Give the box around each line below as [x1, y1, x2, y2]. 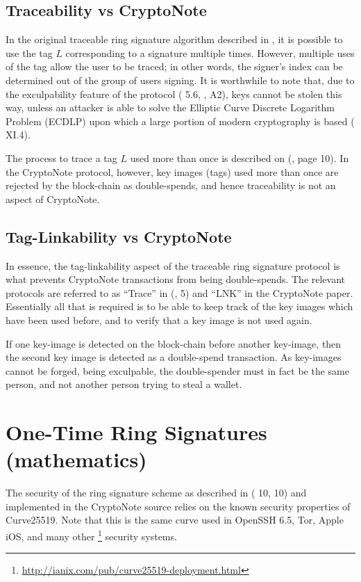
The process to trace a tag [6, 150, 117, 165]
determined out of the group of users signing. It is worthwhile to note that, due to [6, 72, 355, 87]
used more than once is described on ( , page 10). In [130, 150, 349, 165]
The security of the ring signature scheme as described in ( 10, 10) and [6, 485, 307, 500]
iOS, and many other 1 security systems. [6, 526, 177, 543]
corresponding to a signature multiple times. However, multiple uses [65, 45, 355, 60]
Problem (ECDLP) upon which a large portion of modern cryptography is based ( [6, 113, 355, 128]
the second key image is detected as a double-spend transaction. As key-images [6, 350, 342, 364]
